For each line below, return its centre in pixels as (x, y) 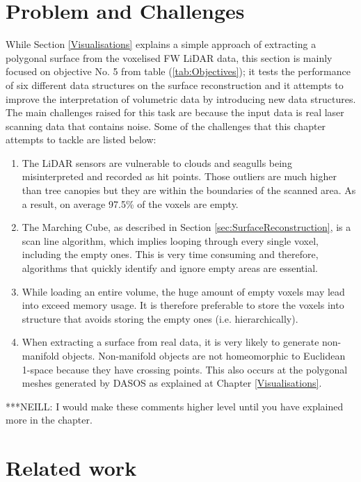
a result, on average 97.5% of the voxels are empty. (130, 203)
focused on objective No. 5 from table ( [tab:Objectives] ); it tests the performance (178, 71)
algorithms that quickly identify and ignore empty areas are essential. (170, 268)
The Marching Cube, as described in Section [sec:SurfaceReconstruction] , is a (186, 227)
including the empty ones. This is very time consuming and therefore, (170, 254)
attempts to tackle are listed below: (81, 139)
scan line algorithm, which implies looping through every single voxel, (170, 240)
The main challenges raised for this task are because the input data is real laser (175, 112)
